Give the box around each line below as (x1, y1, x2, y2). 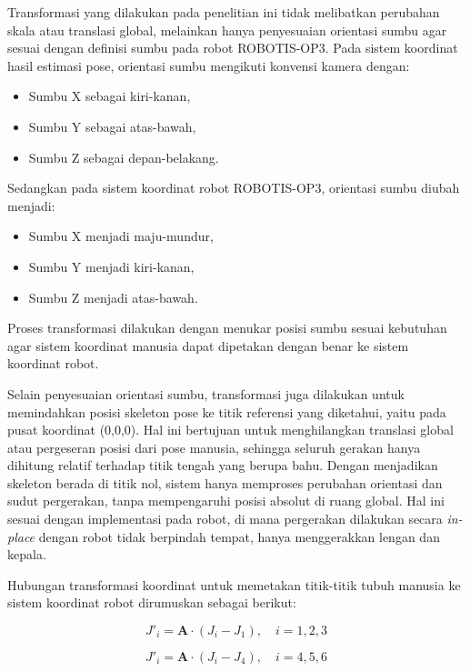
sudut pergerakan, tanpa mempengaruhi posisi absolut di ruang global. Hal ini (7, 491, 445, 510)
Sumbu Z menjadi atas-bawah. (28, 287, 198, 306)
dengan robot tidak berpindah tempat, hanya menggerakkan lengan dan (38, 527, 440, 546)
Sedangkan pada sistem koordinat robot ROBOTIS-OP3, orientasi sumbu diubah (7, 178, 460, 197)
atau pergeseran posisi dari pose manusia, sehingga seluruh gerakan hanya (7, 437, 421, 456)
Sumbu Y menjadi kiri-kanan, (28, 256, 195, 276)
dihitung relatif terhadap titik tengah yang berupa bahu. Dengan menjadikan (7, 456, 438, 475)
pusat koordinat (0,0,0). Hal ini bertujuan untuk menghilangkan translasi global (7, 420, 454, 439)
